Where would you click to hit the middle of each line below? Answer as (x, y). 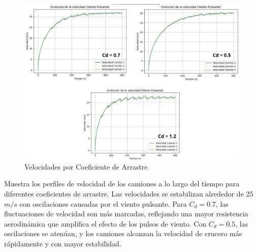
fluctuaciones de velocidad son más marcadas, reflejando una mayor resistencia (126, 214)
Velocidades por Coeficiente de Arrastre (86, 166)
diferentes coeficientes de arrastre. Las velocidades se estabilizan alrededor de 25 (129, 193)
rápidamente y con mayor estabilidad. (63, 243)
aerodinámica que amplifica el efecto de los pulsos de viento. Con (105, 223)
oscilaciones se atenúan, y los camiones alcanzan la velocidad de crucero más (123, 233)
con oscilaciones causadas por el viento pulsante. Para (103, 203)
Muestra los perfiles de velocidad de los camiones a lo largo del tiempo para (122, 184)
